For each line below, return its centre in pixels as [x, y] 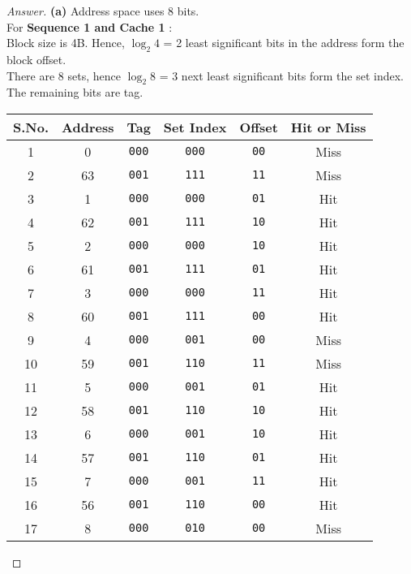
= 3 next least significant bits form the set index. [281, 75]
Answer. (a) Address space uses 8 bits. [103, 11]
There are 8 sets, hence [64, 75]
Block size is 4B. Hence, [66, 43]
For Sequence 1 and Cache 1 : [90, 26]
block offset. [36, 59]
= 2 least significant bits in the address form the [284, 43]
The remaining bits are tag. [75, 92]
